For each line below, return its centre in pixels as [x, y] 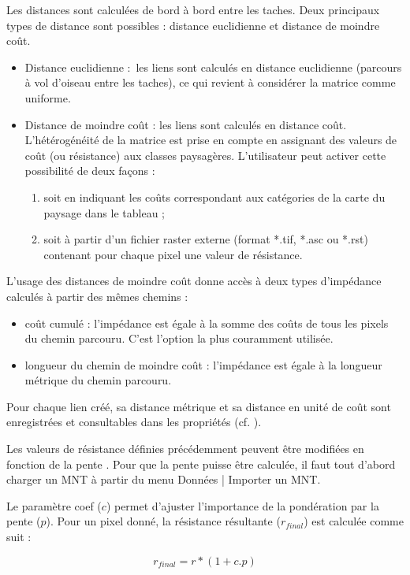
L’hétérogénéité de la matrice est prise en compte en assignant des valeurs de [211, 140]
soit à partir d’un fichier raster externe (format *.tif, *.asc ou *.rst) [206, 239]
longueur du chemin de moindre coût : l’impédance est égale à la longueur [203, 364]
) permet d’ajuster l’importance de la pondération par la [242, 505]
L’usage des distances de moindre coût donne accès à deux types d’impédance [194, 281]
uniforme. [48, 97]
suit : [19, 537]
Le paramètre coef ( [54, 505]
